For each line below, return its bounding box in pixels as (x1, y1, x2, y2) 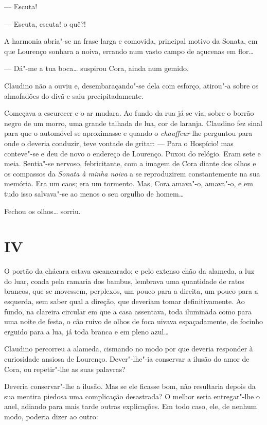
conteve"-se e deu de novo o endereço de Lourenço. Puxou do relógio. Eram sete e (4, 148, 261, 158)
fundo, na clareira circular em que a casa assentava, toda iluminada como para (4, 306, 252, 316)
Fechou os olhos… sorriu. (4, 205, 81, 216)
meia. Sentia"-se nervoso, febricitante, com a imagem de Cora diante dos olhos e (4, 158, 256, 169)
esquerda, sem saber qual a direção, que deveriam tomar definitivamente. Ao (4, 296, 245, 306)
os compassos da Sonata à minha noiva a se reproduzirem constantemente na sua (4, 168, 260, 179)
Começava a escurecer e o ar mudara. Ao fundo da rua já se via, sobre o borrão (4, 108, 254, 118)
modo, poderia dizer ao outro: (4, 411, 98, 421)
